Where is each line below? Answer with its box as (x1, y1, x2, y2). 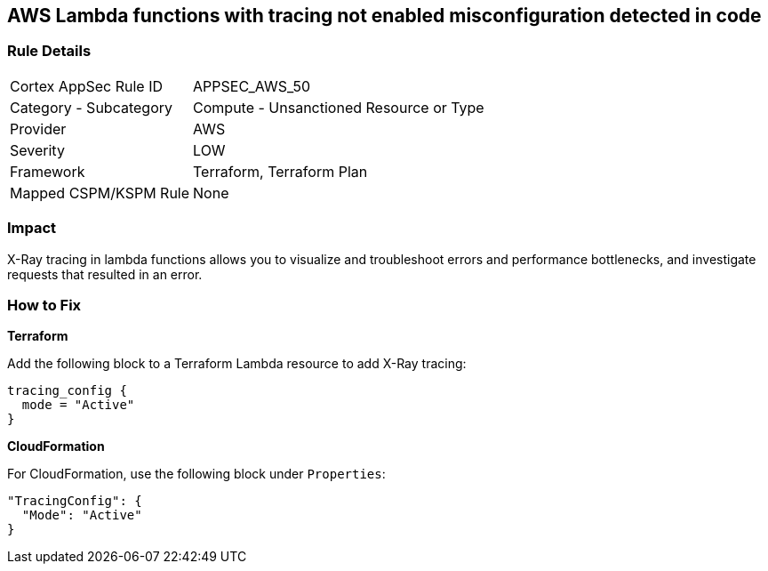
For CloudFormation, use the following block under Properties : (7, 466, 386, 482)
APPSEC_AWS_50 (193, 76, 311, 95)
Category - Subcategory (10, 98, 172, 117)
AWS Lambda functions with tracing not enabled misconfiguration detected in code (7, 4, 762, 27)
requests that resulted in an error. (7, 266, 203, 282)
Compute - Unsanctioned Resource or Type (193, 98, 484, 117)
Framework (10, 162, 85, 181)
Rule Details (7, 42, 92, 60)
